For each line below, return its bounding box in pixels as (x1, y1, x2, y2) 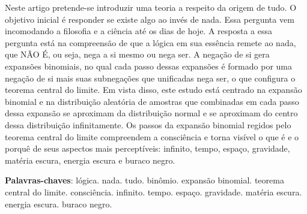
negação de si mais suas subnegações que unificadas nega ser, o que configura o (5, 71, 296, 84)
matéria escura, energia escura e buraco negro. (5, 153, 175, 166)
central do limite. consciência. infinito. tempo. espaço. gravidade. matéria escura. (5, 185, 302, 198)
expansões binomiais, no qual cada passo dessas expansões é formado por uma (5, 59, 292, 72)
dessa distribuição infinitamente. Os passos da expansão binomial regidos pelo (5, 118, 291, 131)
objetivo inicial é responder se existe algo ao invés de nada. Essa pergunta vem (5, 13, 294, 25)
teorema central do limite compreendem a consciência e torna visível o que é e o (5, 130, 299, 143)
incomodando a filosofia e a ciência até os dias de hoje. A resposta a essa (5, 25, 273, 37)
